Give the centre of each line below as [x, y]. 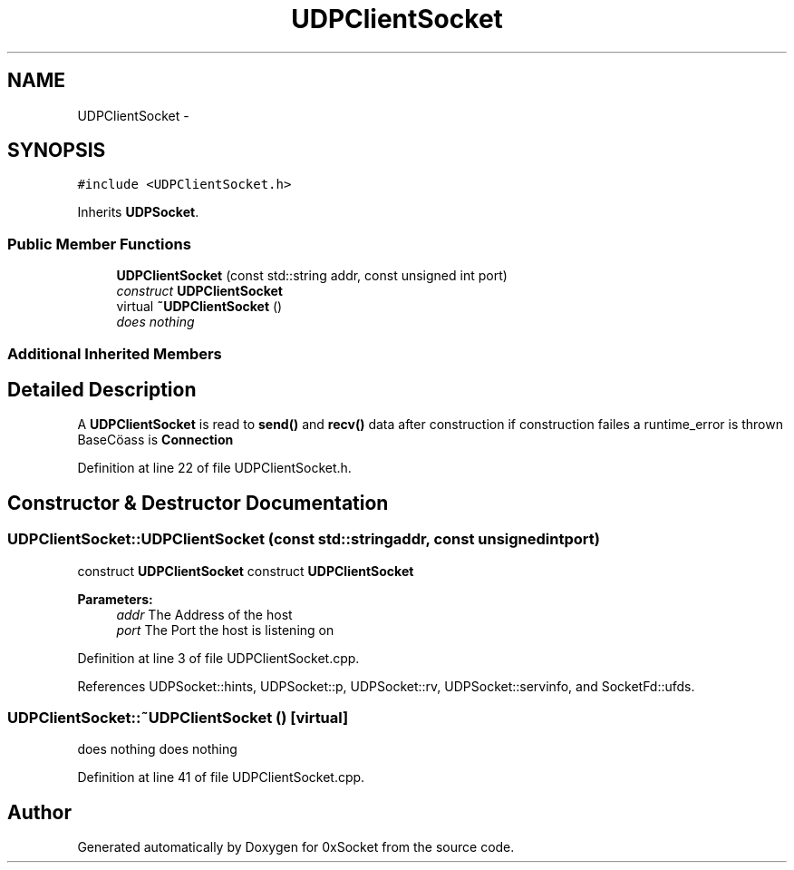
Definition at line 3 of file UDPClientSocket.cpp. [218, 658]
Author [39, 812]
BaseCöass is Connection [155, 440]
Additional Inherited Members [115, 353]
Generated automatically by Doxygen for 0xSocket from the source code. [296, 847]
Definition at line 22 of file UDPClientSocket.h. [214, 468]
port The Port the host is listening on [225, 630]
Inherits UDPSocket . [138, 212]
